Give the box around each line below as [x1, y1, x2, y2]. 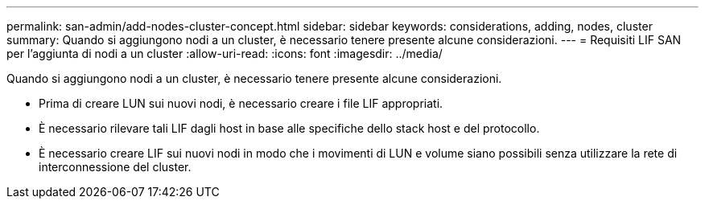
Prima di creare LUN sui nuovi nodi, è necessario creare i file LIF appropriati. [39, 96, 443, 110]
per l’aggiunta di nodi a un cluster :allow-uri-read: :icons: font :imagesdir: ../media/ [6, 47, 443, 60]
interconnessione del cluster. [39, 160, 192, 174]
